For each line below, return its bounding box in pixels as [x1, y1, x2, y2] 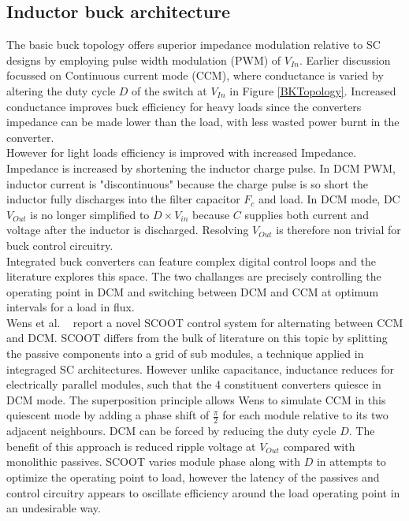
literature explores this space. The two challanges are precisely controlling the [6, 268, 381, 285]
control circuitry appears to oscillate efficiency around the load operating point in [6, 484, 400, 501]
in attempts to [316, 453, 386, 470]
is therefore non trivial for [276, 221, 401, 238]
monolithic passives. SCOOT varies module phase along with [6, 453, 300, 470]
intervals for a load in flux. [6, 299, 135, 315]
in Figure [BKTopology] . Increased [229, 82, 396, 99]
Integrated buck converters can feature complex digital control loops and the [6, 252, 376, 269]
